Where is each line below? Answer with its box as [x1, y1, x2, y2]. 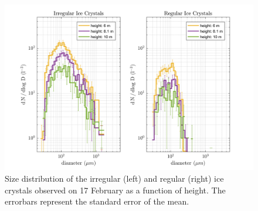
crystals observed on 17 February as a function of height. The [5, 183, 226, 196]
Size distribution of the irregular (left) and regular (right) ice [5, 172, 224, 184]
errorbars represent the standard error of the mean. [5, 195, 189, 207]
